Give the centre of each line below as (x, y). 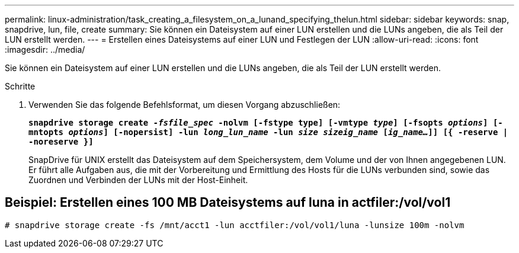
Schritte (20, 86)
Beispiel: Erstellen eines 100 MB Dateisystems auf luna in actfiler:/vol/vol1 (228, 203)
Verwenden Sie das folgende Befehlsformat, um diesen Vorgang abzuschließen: (185, 105)
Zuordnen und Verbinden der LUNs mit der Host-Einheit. (138, 180)
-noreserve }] (61, 142)
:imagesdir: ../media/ (45, 49)
